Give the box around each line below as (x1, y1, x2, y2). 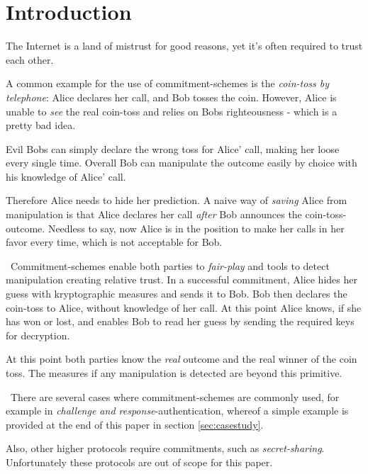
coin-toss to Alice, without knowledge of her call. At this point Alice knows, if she (6, 300, 362, 315)
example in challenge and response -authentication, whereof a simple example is (6, 403, 349, 418)
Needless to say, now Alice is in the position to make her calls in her (48, 220, 345, 235)
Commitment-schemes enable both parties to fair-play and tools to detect (10, 258, 330, 273)
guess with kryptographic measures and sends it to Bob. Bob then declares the (6, 286, 347, 301)
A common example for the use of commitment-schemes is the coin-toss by (6, 76, 330, 91)
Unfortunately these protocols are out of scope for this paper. (6, 454, 273, 469)
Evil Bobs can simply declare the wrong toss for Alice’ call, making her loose (6, 141, 340, 156)
